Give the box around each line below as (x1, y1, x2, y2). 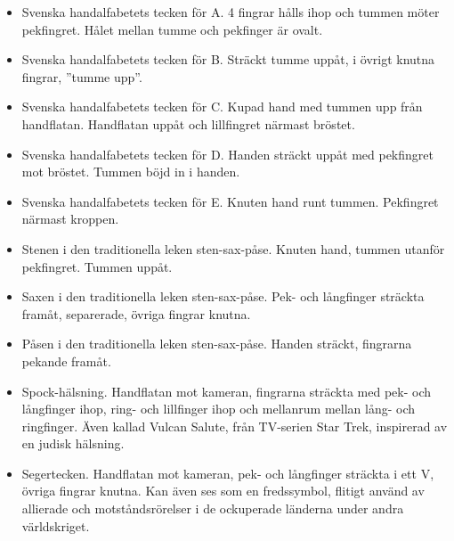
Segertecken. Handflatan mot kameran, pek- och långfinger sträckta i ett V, (21, 463, 434, 482)
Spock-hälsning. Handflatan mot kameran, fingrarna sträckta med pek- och (21, 381, 432, 400)
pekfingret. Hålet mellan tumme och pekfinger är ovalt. (21, 20, 323, 38)
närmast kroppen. (21, 209, 119, 228)
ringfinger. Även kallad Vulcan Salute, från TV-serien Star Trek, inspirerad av (21, 416, 448, 435)
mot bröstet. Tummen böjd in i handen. (21, 162, 240, 181)
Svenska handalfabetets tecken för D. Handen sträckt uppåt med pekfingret (21, 144, 434, 163)
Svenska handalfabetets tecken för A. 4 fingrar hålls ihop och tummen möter (21, 3, 440, 20)
